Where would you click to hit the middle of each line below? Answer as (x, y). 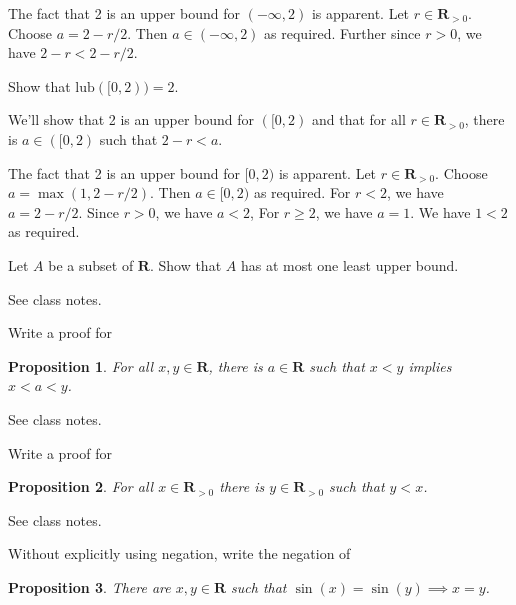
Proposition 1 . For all (81, 365)
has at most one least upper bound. (349, 264)
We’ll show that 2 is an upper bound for (131, 119)
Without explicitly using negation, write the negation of (179, 553)
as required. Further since (342, 32)
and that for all (358, 119)
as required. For (302, 192)
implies (430, 365)
